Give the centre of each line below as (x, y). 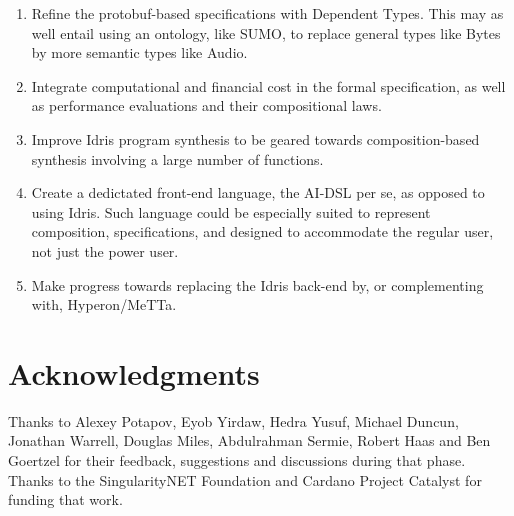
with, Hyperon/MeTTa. (104, 304)
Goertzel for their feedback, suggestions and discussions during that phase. (237, 460)
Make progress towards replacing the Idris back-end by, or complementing (257, 284)
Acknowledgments (134, 372)
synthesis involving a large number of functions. (177, 158)
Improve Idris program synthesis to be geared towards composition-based (255, 138)
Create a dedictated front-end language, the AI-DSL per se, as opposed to (258, 192)
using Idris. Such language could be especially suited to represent (231, 211)
